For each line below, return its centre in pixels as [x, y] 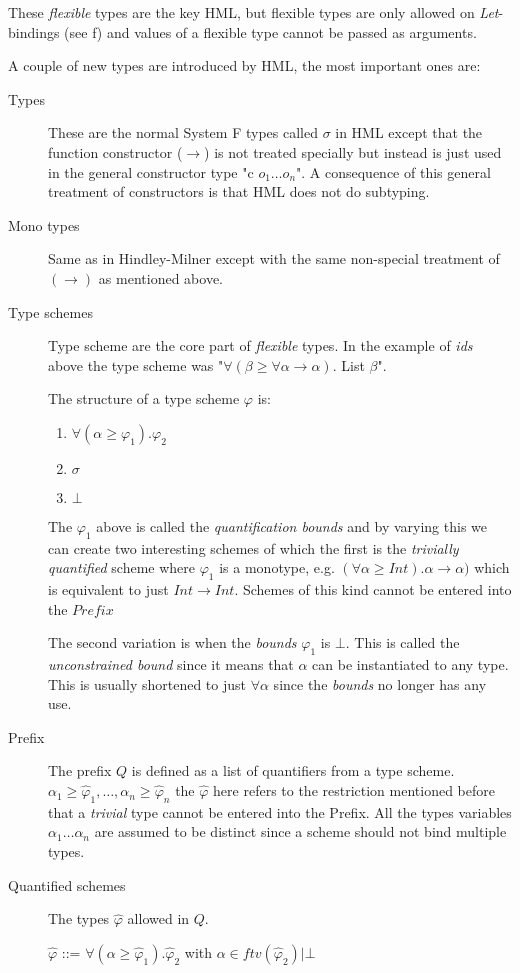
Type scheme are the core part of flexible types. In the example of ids [260, 345]
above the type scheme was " [136, 364]
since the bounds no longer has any [380, 683]
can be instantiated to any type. [410, 664]
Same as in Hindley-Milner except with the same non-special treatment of [274, 258]
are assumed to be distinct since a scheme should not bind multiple [300, 831]
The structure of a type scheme [144, 398]
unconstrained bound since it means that [171, 664]
